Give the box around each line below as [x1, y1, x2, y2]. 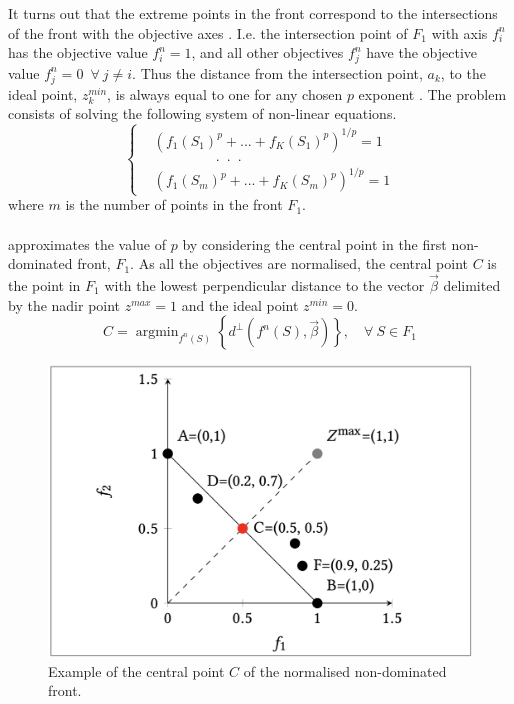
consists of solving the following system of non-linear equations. [8, 103, 397, 124]
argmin [135, 325, 179, 340]
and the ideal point [181, 294, 299, 315]
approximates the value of [8, 233, 167, 254]
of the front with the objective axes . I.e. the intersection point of [8, 22, 408, 43]
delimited [443, 275, 501, 296]
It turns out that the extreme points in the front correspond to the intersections [8, 3, 498, 23]
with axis [431, 22, 488, 43]
